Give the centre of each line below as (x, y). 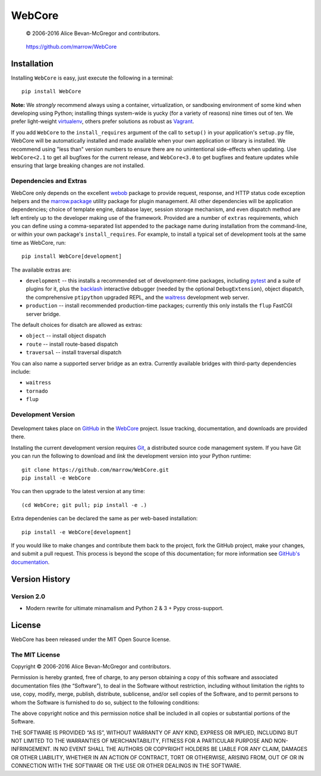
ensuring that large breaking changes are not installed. (78, 166)
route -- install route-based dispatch (72, 344)
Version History (41, 579)
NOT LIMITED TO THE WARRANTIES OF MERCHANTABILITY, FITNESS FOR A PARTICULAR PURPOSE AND (142, 741)
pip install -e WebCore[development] (77, 532)
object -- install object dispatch (66, 336)
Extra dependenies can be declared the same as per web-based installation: (104, 518)
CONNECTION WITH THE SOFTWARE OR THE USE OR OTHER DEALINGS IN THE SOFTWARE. (126, 766)
